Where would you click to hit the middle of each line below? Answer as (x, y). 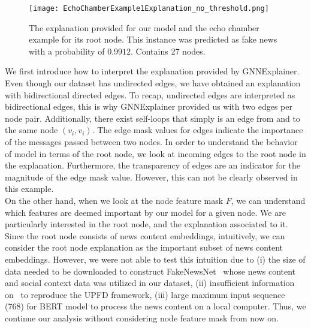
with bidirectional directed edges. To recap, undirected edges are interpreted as (150, 94)
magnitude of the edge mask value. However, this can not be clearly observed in (151, 177)
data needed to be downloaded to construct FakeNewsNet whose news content (150, 271)
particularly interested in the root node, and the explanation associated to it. (147, 224)
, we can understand (268, 200)
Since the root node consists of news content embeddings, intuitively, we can (145, 235)
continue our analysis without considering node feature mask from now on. (142, 318)
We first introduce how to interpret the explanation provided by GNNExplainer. (152, 71)
